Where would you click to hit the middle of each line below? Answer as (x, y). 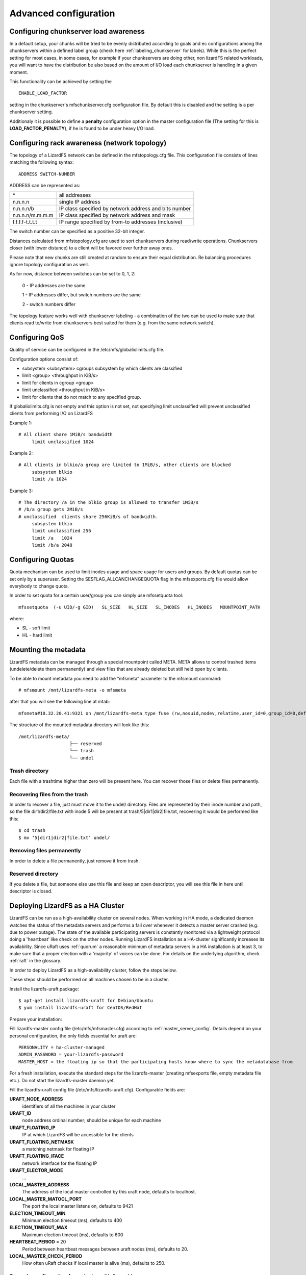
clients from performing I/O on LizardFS (51, 414)
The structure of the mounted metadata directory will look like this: (80, 725)
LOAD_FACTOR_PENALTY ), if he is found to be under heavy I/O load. (82, 128)
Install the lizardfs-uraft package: (44, 989)
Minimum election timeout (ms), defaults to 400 (72, 1220)
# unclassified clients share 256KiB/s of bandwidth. (88, 517)
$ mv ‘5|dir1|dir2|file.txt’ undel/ (64, 837)
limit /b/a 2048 (52, 545)
